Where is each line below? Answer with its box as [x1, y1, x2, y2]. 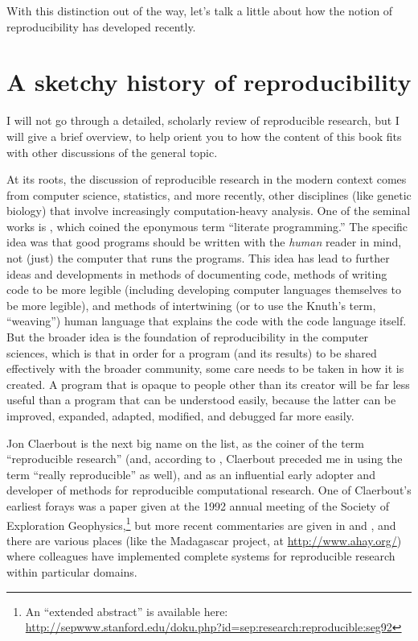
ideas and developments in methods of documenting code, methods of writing [6, 265, 387, 282]
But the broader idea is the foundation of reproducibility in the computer [6, 329, 369, 345]
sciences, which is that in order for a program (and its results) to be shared [6, 344, 377, 361]
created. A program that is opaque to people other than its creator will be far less [6, 375, 410, 392]
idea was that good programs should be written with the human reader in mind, [6, 234, 402, 250]
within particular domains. [6, 564, 137, 580]
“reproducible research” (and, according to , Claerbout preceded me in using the [6, 450, 403, 467]
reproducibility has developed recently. [6, 18, 196, 35]
